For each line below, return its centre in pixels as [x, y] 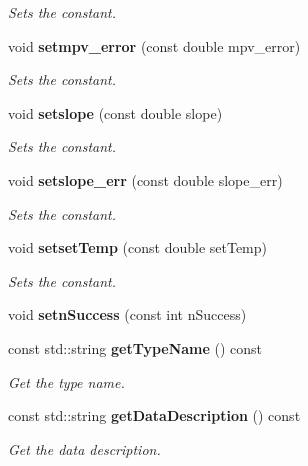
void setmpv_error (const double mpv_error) [154, 45]
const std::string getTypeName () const [135, 347]
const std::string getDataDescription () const [154, 415]
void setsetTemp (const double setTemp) [138, 247]
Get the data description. [84, 448]
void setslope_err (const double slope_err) [145, 179]
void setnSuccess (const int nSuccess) [127, 314]
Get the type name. [66, 381]
